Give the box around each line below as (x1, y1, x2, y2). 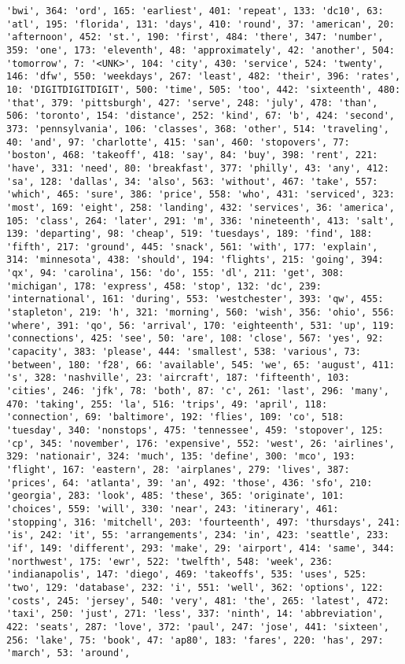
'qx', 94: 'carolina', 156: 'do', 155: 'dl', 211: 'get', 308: (6, 267, 344, 279)
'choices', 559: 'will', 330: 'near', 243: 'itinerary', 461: (6, 503, 339, 515)
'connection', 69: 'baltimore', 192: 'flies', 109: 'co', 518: (6, 411, 344, 423)
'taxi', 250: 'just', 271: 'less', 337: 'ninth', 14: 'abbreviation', (6, 608, 384, 620)
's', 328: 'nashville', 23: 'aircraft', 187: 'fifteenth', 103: (6, 372, 350, 384)
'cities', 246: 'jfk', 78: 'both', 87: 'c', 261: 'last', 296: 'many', (6, 385, 389, 397)
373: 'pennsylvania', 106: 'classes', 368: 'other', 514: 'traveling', (6, 123, 389, 135)
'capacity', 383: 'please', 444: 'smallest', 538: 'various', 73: (6, 346, 362, 358)
